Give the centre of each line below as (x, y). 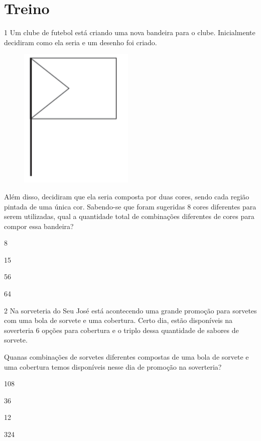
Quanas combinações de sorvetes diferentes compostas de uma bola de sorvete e (126, 357)
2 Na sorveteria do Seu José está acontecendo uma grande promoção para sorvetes (130, 310)
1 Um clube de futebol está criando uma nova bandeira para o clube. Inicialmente (130, 32)
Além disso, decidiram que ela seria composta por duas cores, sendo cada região (127, 196)
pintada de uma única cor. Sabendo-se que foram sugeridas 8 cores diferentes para (130, 206)
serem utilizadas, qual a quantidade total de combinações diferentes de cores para (129, 216)
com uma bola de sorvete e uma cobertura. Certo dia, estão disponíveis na (118, 320)
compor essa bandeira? (39, 226)
